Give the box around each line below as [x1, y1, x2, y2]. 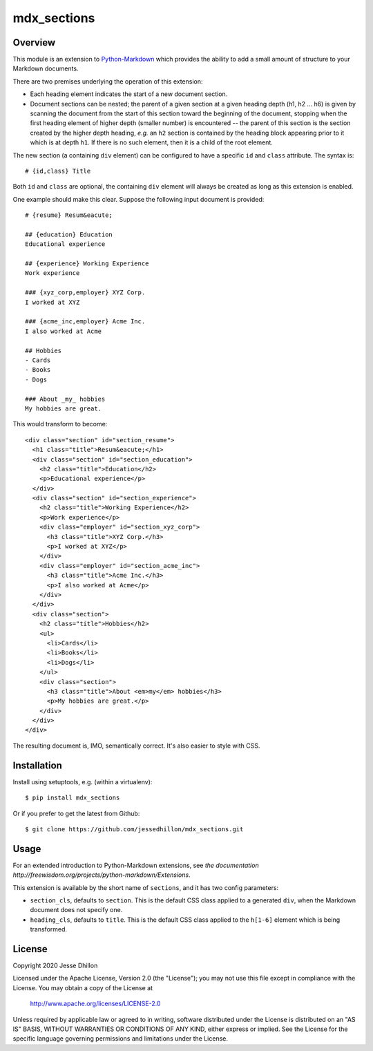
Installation [12, 759, 62, 771]
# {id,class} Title [25, 167, 91, 175]
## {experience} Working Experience [25, 260, 149, 267]
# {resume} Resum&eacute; [25, 211, 113, 219]
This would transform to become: [12, 420, 108, 428]
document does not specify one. [30, 906, 123, 914]
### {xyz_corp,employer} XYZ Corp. [25, 289, 146, 296]
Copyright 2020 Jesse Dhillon [12, 961, 98, 970]
